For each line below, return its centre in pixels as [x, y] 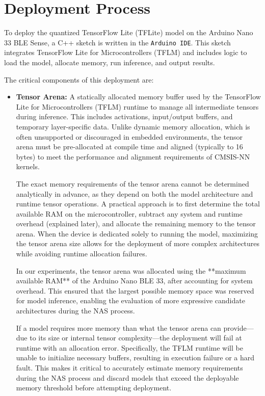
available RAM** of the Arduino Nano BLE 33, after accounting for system [134, 281]
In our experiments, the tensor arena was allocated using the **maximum [131, 270]
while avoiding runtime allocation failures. [82, 254]
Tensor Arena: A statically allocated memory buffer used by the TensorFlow [138, 97]
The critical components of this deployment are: [79, 79]
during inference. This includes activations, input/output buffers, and [124, 116]
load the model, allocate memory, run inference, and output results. [110, 62]
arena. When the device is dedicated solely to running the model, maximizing [137, 233]
